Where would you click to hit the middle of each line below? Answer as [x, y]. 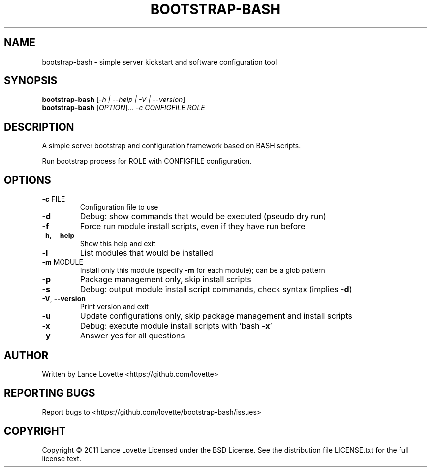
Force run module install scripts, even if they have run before [193, 226]
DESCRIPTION [39, 127]
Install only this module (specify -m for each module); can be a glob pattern [202, 270]
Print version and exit [114, 307]
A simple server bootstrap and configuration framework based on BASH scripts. [171, 146]
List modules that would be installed [146, 253]
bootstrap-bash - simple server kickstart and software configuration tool [159, 62]
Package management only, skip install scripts [166, 280]
